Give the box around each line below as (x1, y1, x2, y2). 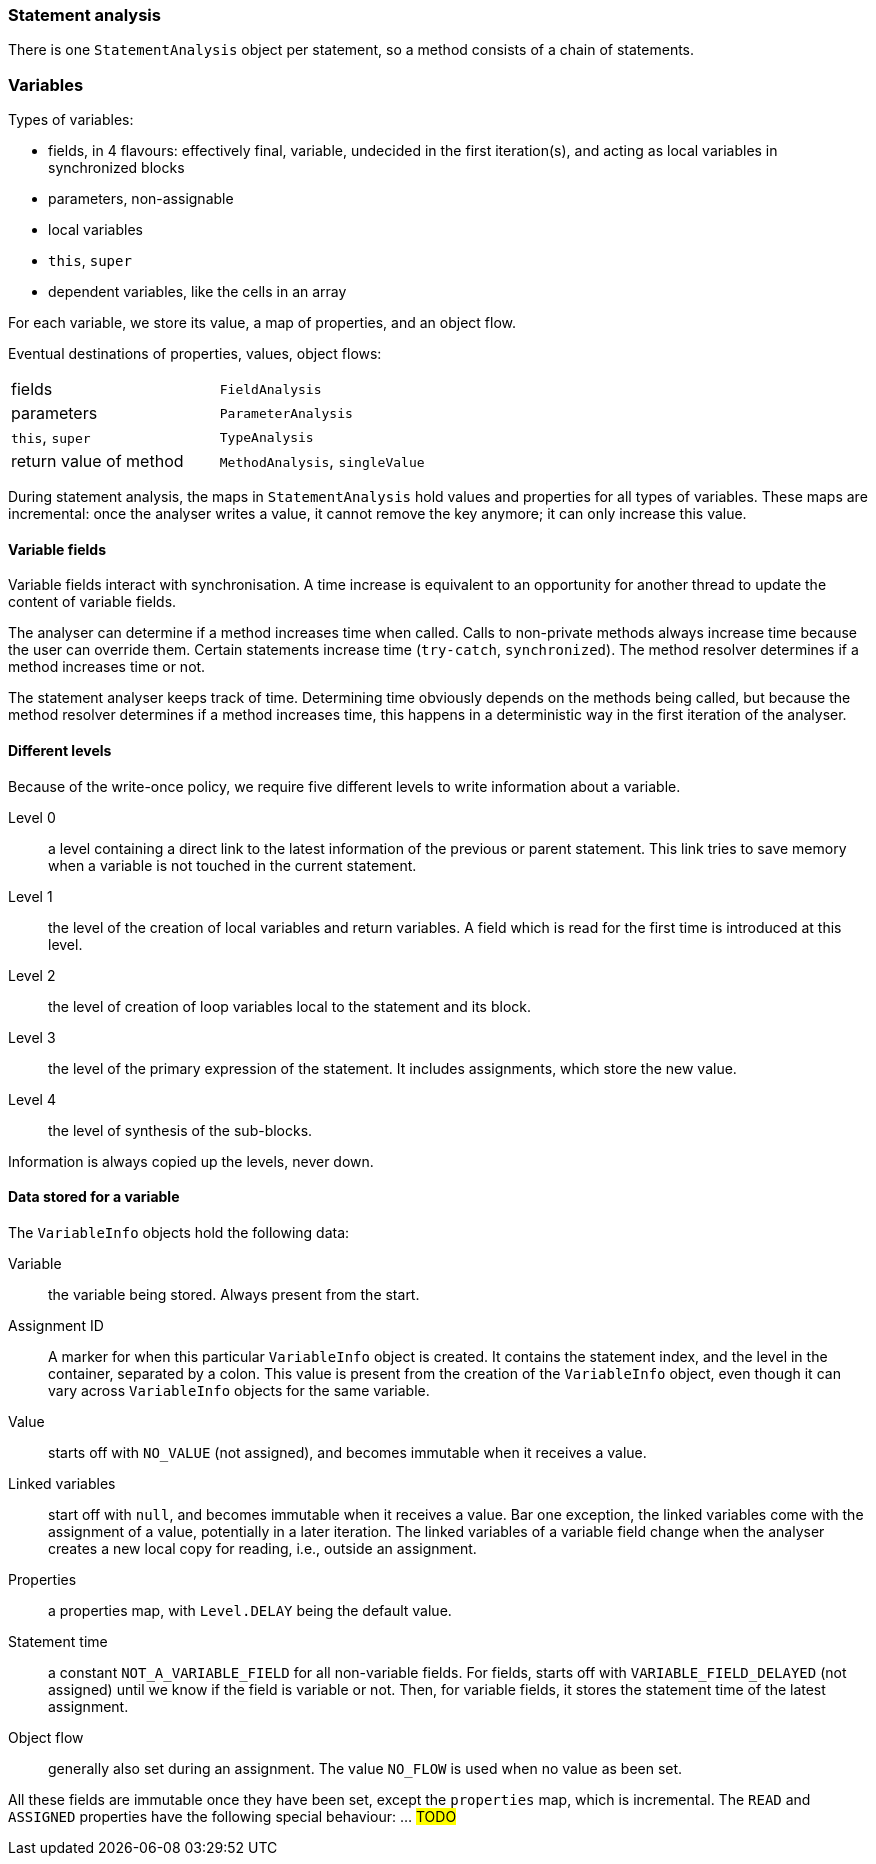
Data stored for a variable (8, 1188, 180, 1206)
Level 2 (8, 966, 56, 984)
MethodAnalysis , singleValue (219, 451, 425, 472)
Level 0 (8, 808, 56, 826)
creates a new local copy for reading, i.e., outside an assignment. (48, 1539, 477, 1557)
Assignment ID (8, 1316, 104, 1334)
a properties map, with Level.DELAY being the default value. (48, 1601, 452, 1619)
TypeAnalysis (219, 429, 314, 445)
